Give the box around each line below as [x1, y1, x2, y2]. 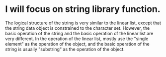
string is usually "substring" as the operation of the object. [5, 46, 125, 52]
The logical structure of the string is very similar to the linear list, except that [5, 20, 162, 26]
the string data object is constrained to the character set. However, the [5, 25, 150, 31]
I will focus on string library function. [5, 3, 161, 15]
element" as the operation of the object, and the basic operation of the [5, 41, 150, 47]
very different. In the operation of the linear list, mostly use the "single [5, 36, 149, 42]
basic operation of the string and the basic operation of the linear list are [5, 30, 154, 36]
